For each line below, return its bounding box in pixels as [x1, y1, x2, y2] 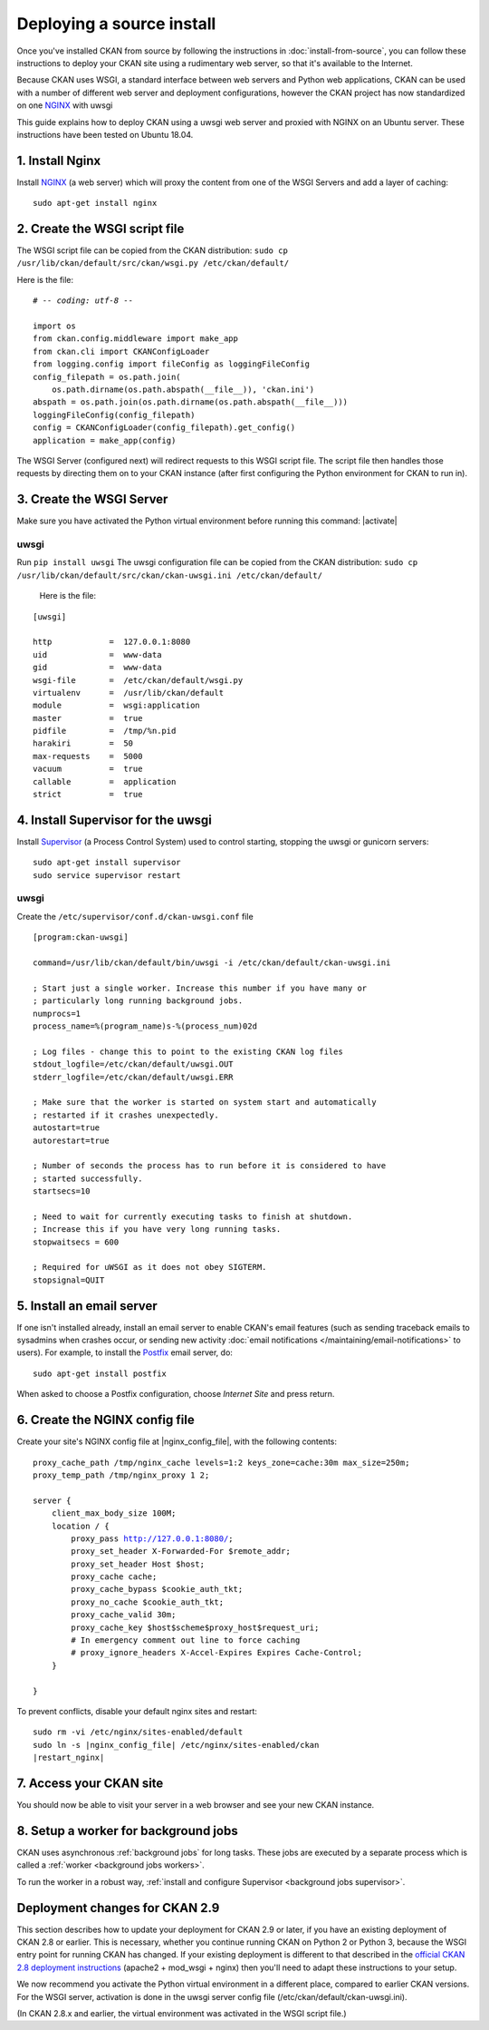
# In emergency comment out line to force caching [71, 1635, 301, 1645]
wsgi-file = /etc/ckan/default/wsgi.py [33, 675, 244, 685]
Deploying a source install [16, 14, 216, 34]
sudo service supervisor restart [33, 870, 181, 880]
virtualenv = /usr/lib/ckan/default [33, 688, 225, 698]
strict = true [33, 789, 143, 800]
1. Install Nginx [16, 152, 101, 168]
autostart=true [33, 1123, 101, 1133]
